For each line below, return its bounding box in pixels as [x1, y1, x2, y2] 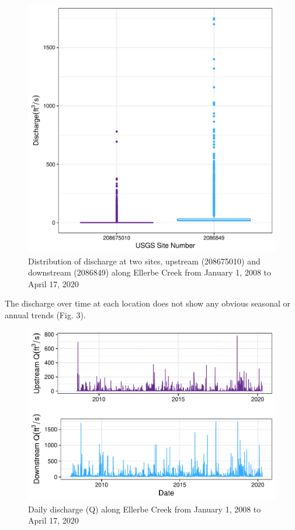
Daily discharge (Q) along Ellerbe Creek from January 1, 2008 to [28, 503, 261, 515]
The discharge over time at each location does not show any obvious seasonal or [5, 297, 290, 309]
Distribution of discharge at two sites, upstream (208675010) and [28, 254, 261, 267]
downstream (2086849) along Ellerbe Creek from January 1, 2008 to [28, 266, 271, 278]
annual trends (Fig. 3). [5, 308, 86, 321]
